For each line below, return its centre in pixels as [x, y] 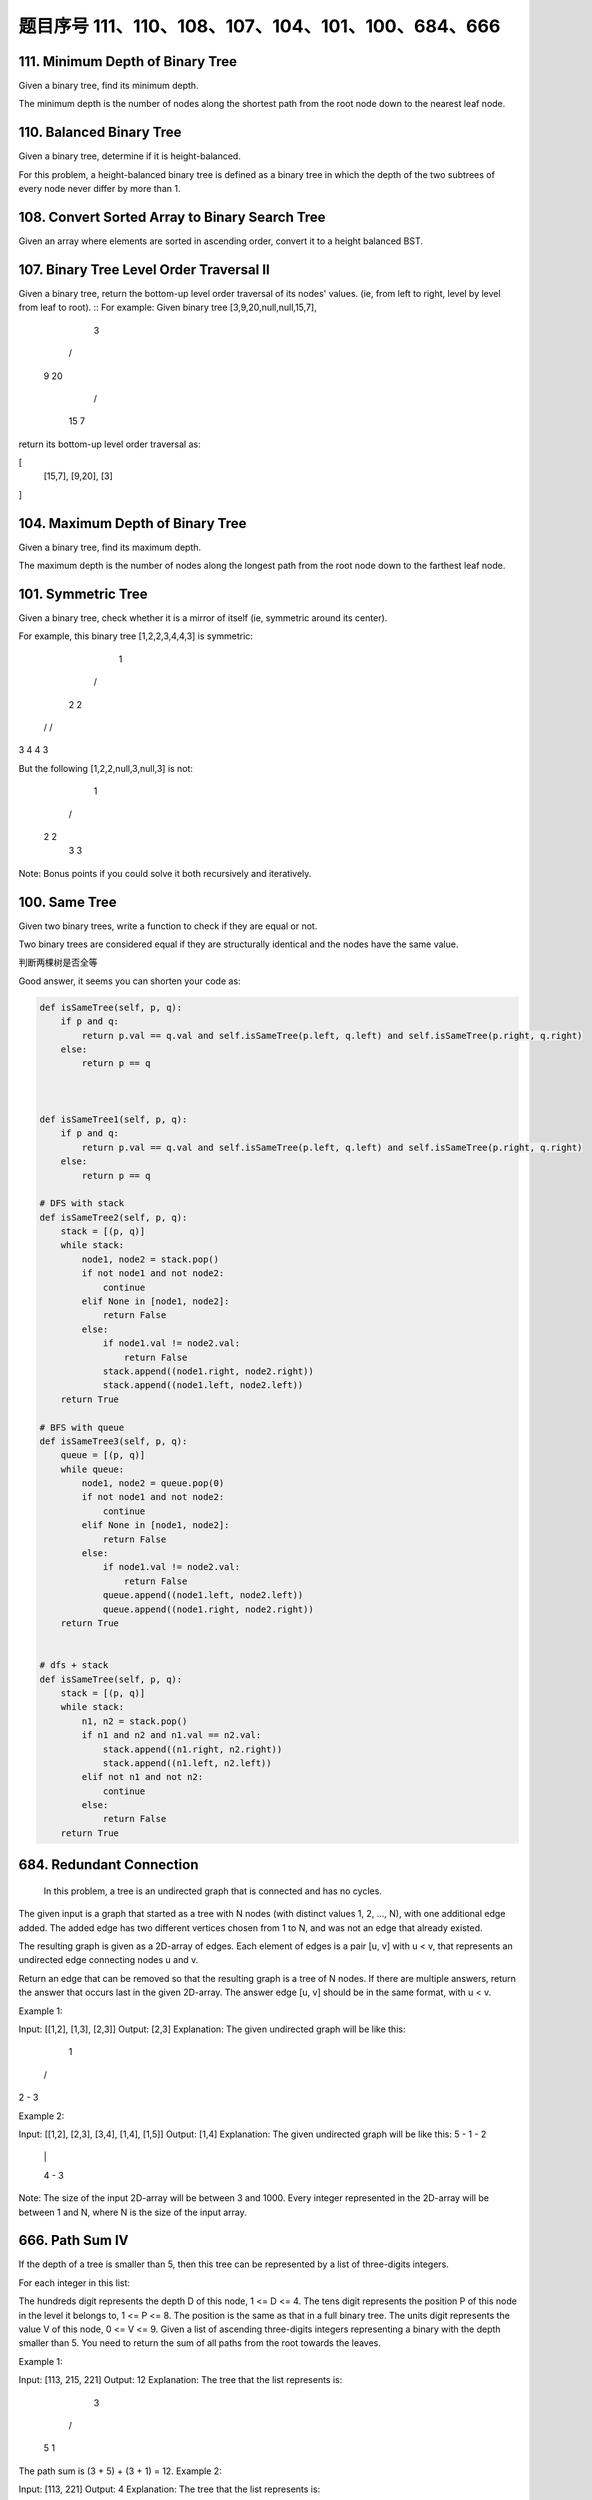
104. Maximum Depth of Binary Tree [132, 523]
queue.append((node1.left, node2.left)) [203, 1595]
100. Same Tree [67, 901]
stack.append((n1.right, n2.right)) [192, 1749]
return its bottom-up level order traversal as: [109, 444]
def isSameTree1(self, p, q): [113, 1119]
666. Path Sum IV [73, 2240]
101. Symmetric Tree [83, 593]
